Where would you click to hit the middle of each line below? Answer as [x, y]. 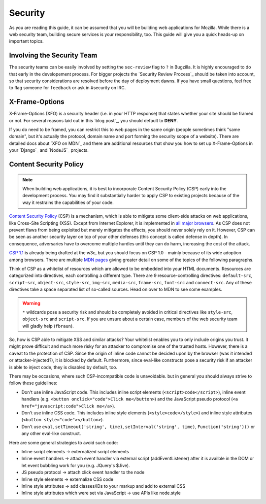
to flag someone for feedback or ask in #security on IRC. [67, 88]
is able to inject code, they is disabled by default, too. [63, 367]
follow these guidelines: [33, 383]
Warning [31, 303]
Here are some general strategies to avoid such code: [64, 442]
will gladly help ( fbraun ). [48, 326]
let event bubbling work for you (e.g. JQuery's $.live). [76, 465]
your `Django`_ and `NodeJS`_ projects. [49, 150]
